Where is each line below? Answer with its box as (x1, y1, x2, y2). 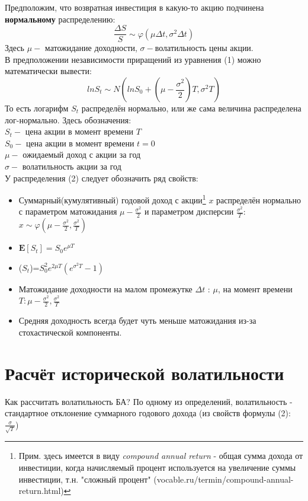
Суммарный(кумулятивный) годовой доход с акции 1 (18, 192, 206, 206)
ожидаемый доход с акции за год (23, 148, 141, 161)
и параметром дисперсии (144, 205, 234, 218)
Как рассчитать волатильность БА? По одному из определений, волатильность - (5, 395, 293, 407)
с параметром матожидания (18, 205, 117, 218)
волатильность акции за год (22, 160, 121, 172)
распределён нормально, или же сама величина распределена (81, 102, 301, 114)
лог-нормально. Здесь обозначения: (5, 113, 131, 126)
